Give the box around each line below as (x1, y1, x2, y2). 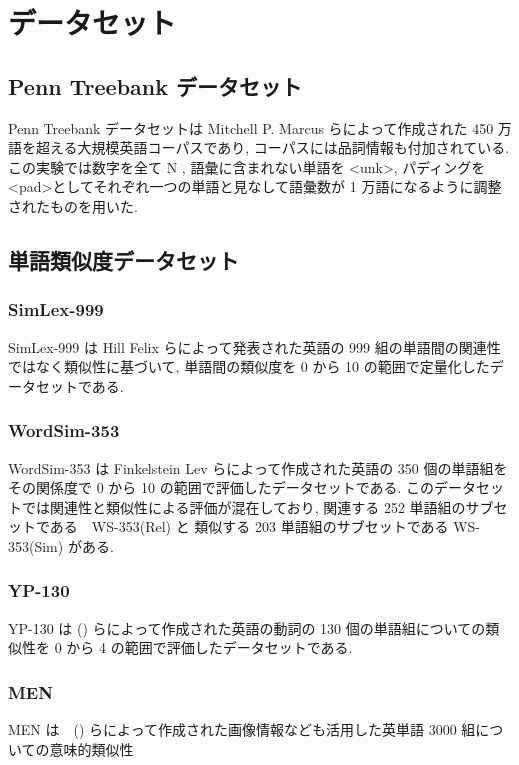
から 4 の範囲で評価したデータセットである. (66, 637, 353, 658)
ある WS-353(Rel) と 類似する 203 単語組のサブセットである (49, 516, 449, 537)
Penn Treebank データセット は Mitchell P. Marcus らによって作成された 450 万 (8, 117, 512, 138)
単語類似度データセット (8, 244, 239, 275)
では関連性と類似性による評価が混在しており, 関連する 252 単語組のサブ (21, 496, 494, 517)
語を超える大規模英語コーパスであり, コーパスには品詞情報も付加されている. (8, 137, 510, 158)
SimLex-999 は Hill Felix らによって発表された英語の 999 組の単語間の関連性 (8, 336, 501, 357)
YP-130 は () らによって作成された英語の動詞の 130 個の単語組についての (8, 617, 486, 638)
